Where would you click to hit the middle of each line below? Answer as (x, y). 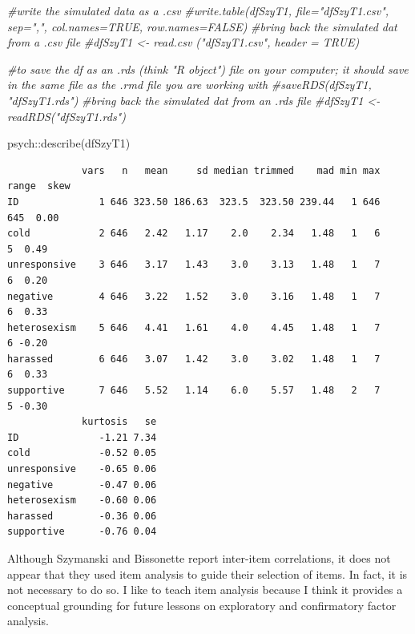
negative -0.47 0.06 (82, 485)
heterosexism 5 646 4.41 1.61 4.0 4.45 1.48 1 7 (194, 327)
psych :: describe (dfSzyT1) (69, 143)
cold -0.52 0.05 (82, 453)
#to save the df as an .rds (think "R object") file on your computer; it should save (208, 69)
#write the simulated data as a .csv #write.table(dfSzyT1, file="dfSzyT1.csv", (198, 10)
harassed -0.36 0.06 (82, 516)
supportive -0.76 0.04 (82, 532)
